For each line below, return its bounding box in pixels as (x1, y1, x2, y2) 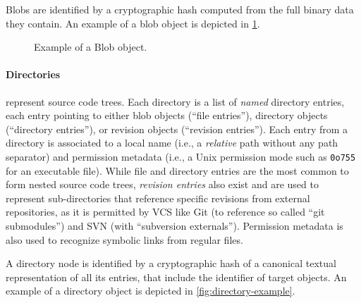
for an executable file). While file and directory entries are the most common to (6, 163, 349, 178)
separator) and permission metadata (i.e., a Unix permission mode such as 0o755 (6, 149, 356, 163)
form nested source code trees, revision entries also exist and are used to (6, 177, 319, 192)
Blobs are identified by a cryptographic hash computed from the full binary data (6, 2, 354, 16)
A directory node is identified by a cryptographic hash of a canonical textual (6, 256, 336, 271)
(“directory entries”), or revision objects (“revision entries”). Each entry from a (6, 121, 348, 136)
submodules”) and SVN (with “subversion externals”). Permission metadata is (6, 218, 343, 233)
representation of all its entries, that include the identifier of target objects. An (6, 269, 347, 284)
